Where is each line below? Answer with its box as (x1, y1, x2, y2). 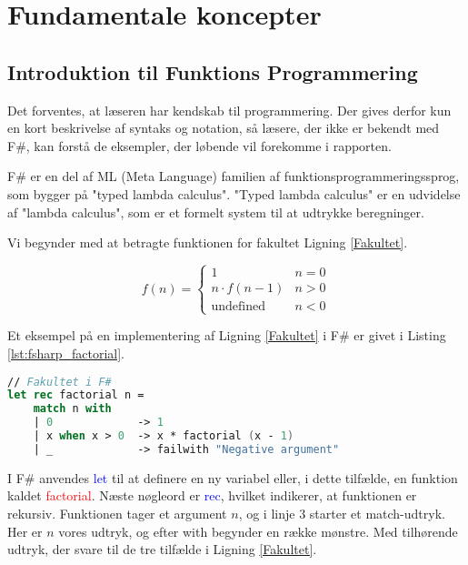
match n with (33, 402, 112, 416)
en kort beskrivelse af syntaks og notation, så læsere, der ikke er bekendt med (7, 118, 440, 137)
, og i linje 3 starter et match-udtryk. (238, 503, 445, 522)
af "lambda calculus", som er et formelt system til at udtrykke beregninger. (7, 202, 424, 221)
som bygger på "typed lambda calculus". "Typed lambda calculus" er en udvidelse (7, 184, 461, 203)
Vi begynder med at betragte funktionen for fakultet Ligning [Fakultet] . (7, 233, 408, 252)
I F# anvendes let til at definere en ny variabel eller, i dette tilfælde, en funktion (7, 468, 458, 487)
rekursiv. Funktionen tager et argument (7, 503, 227, 522)
